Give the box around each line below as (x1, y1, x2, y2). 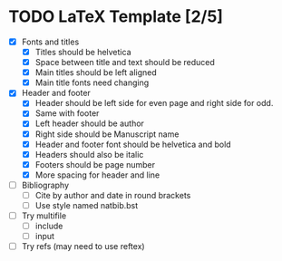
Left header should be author (34, 118, 144, 129)
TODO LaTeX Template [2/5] (8, 6, 224, 27)
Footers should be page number (34, 159, 156, 169)
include (34, 220, 63, 232)
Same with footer (34, 108, 100, 119)
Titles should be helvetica (34, 47, 132, 57)
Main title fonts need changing (34, 77, 150, 88)
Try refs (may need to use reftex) (21, 241, 146, 252)
